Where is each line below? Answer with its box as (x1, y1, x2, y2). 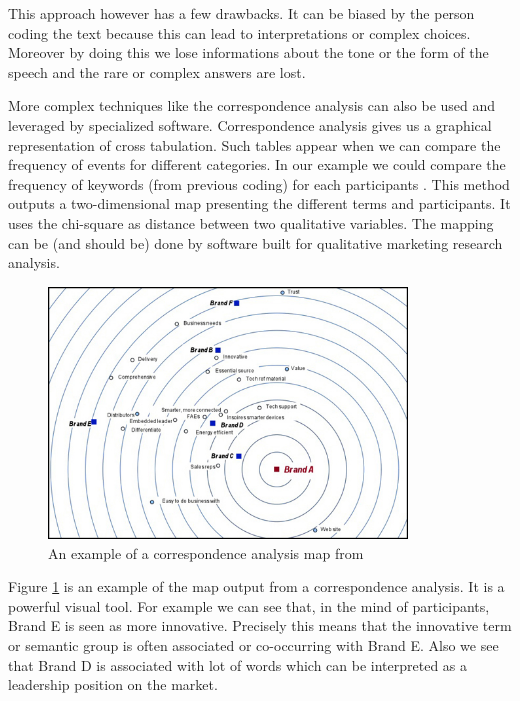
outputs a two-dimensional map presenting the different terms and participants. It (8, 193, 511, 214)
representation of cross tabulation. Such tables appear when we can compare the (8, 134, 501, 155)
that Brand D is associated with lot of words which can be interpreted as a (8, 654, 468, 675)
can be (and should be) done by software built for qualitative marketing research (8, 232, 503, 253)
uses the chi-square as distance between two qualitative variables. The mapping (8, 212, 494, 233)
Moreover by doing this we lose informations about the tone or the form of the (8, 42, 489, 63)
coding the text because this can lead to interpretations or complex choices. (8, 22, 471, 43)
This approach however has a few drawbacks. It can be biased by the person (8, 3, 475, 23)
